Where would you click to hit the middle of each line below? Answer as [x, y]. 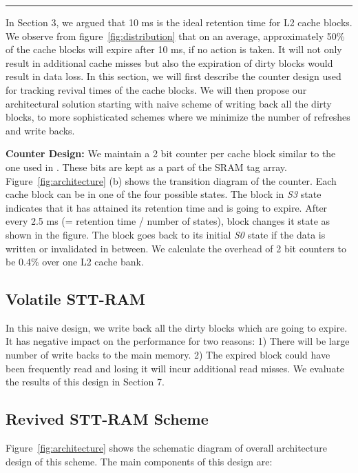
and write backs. [40, 130]
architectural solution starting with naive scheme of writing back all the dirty [169, 103]
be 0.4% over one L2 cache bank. [75, 262]
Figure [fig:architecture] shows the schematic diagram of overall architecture [166, 448]
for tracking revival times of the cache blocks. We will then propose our [156, 89]
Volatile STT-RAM [76, 299]
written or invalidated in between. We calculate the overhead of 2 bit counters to [176, 248]
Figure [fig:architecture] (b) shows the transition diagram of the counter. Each [171, 180]
